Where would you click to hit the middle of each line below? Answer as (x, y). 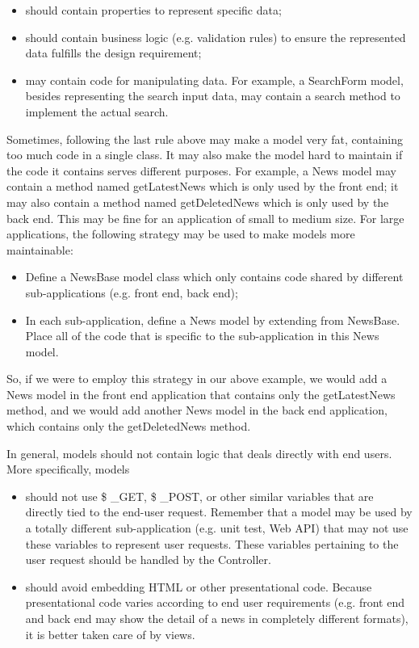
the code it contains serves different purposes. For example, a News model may (201, 170)
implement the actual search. (97, 111)
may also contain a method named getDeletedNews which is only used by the (198, 202)
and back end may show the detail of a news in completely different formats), (217, 618)
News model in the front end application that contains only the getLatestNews (201, 394)
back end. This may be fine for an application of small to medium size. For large (205, 218)
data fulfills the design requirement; (113, 53)
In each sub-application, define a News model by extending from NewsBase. (213, 320)
